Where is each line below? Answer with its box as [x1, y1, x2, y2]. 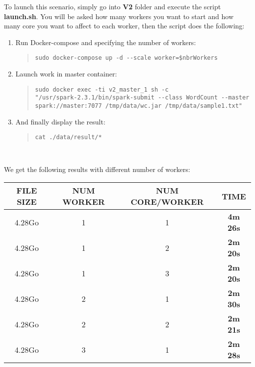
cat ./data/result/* [35, 134, 102, 141]
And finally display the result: [15, 116, 105, 126]
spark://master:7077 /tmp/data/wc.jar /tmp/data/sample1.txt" [35, 102, 242, 109]
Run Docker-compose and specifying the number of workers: [15, 37, 196, 47]
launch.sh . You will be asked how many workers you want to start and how [4, 11, 234, 21]
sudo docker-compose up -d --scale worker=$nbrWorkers [35, 54, 218, 62]
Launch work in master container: [15, 69, 117, 79]
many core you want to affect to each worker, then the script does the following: [4, 21, 245, 31]
